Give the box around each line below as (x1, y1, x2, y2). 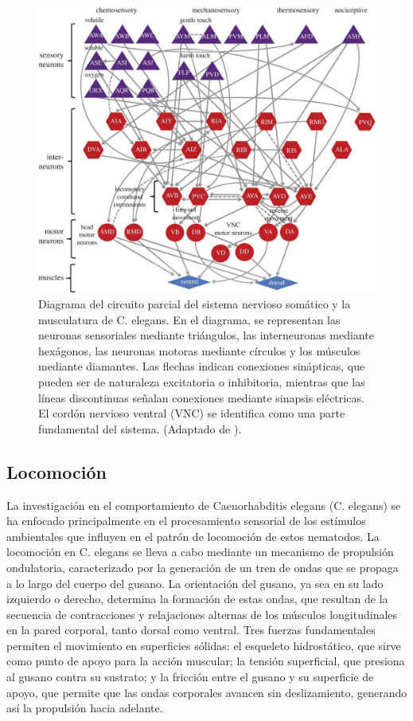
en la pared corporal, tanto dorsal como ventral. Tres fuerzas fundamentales (6, 621, 376, 638)
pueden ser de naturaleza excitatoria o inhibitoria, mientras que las (38, 373, 365, 390)
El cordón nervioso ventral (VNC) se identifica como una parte (38, 405, 345, 421)
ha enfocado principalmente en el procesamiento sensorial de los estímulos (6, 512, 366, 529)
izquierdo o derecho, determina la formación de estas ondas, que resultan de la (6, 590, 388, 607)
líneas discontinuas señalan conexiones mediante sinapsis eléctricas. (38, 389, 364, 406)
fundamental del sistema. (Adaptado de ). (38, 420, 242, 437)
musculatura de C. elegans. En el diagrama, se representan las (38, 311, 341, 327)
